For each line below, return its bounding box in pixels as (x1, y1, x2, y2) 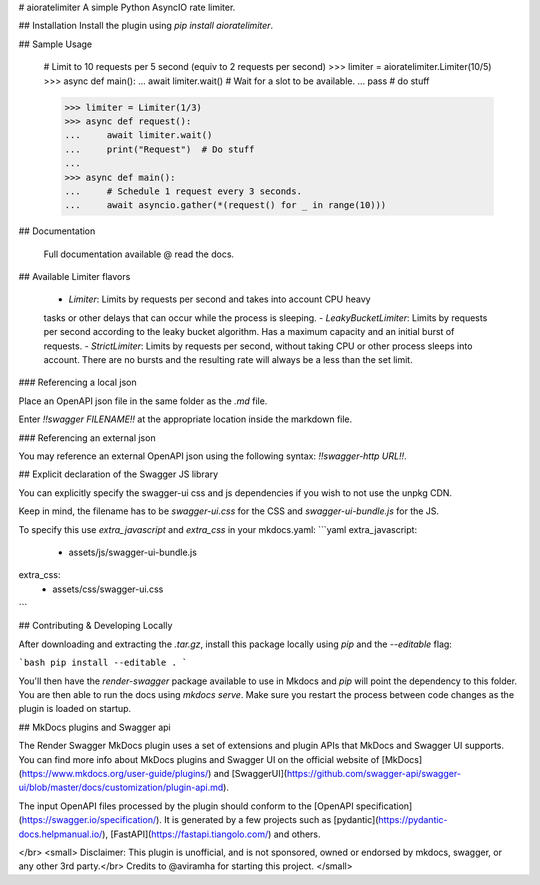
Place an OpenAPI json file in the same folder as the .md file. (18, 395, 268, 407)
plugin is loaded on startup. (18, 703, 132, 715)
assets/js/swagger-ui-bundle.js (68, 546, 197, 558)
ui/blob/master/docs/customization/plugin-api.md (18, 781, 224, 794)
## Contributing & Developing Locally (18, 620, 173, 632)
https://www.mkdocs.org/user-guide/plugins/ (21, 767, 209, 779)
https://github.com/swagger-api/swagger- (286, 767, 462, 779)
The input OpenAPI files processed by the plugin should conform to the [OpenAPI (18, 800, 354, 812)
